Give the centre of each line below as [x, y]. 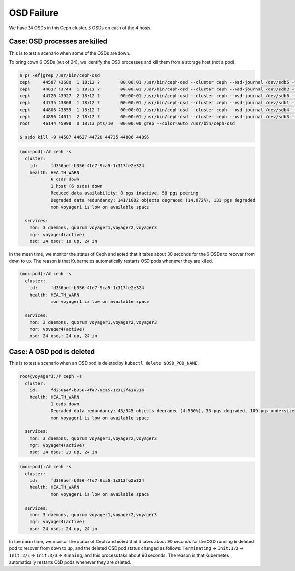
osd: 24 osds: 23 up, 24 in [64, 452]
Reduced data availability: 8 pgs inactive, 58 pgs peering [124, 193]
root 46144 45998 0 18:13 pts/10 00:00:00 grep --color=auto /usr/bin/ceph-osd [127, 123]
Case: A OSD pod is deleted [52, 352]
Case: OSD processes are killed [58, 42]
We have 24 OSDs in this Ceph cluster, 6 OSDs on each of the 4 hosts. [80, 28]
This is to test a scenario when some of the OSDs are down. [70, 53]
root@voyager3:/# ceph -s [51, 376]
